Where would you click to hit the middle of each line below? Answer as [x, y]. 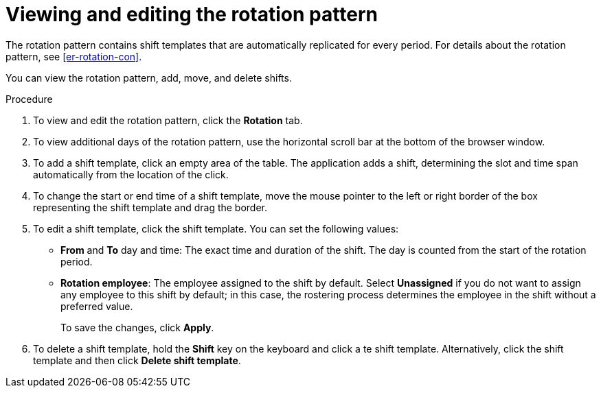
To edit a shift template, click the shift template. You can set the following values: [216, 228]
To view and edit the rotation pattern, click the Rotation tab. [168, 120]
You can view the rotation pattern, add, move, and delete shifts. [149, 78]
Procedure [29, 99]
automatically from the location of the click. [131, 174]
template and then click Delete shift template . [137, 360]
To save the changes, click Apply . [137, 327]
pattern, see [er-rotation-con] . [74, 56]
